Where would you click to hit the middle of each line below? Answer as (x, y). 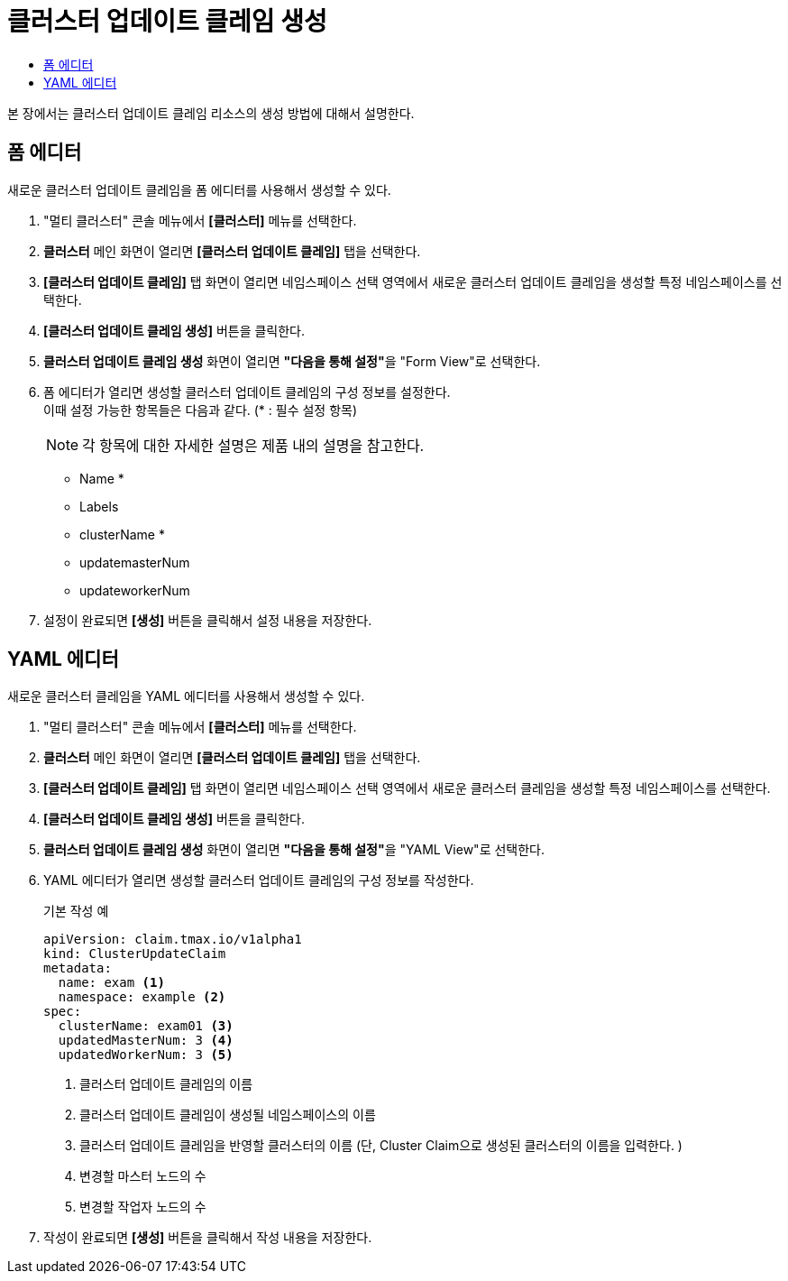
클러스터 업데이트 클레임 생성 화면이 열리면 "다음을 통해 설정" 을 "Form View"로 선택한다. (292, 361)
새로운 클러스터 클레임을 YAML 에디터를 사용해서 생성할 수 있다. (186, 696)
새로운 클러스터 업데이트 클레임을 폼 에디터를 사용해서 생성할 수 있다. (199, 189)
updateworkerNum (135, 590)
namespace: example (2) (142, 997)
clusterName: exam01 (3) (146, 1026)
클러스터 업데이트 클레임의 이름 (166, 1084)
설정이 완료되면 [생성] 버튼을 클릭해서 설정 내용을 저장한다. (208, 620)
